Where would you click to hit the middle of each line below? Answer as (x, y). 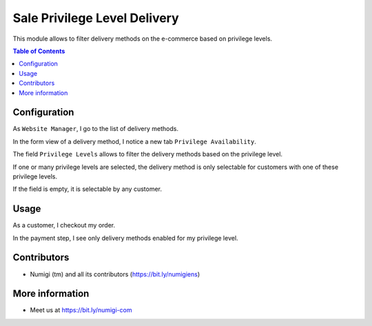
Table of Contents (39, 51)
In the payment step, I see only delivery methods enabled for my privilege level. (125, 238)
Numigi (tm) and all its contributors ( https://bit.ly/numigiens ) (115, 274)
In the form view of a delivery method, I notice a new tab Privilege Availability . (134, 141)
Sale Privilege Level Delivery (96, 18)
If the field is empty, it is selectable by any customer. (87, 189)
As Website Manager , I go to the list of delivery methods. (96, 129)
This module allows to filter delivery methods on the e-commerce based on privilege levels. (142, 39)
